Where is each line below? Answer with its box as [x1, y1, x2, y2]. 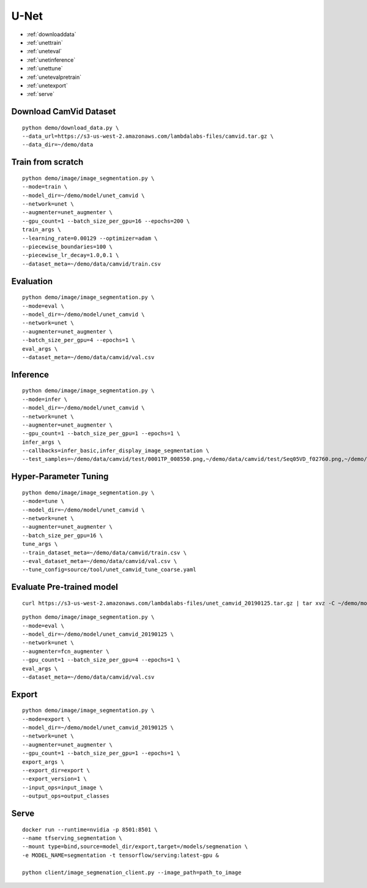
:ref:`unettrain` [26, 39, 64, 46]
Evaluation [11, 276, 53, 286]
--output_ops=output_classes [22, 793, 109, 800]
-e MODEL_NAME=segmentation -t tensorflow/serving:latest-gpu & [22, 851, 220, 859]
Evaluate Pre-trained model [11, 582, 119, 592]
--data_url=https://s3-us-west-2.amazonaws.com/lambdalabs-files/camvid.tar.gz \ [22, 133, 274, 140]
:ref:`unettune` [26, 65, 64, 72]
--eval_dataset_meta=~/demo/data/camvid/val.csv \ [22, 558, 177, 564]
